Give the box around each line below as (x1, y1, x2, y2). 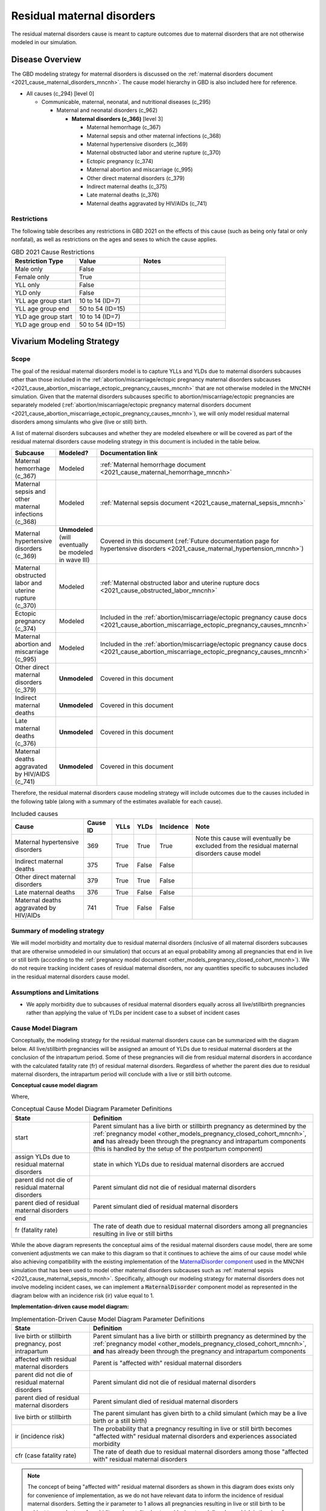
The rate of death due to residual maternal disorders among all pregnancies (92, 1221, 308, 1230)
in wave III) (59, 556, 90, 565)
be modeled (59, 548, 94, 557)
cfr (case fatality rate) (14, 1451, 77, 1460)
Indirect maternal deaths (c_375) (86, 183, 167, 190)
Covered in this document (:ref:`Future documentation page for (100, 537, 280, 545)
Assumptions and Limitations (11, 988, 99, 997)
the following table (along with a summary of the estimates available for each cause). (11, 798, 223, 805)
